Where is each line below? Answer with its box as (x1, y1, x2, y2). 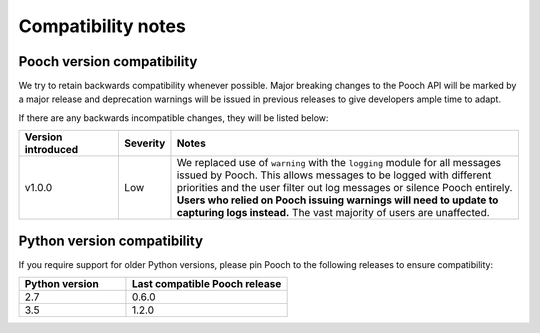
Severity (124, 136, 166, 150)
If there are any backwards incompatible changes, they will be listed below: (18, 111, 329, 124)
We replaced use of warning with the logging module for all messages (176, 156, 502, 170)
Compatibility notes (18, 15, 187, 37)
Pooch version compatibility (18, 53, 198, 70)
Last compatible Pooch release (131, 277, 282, 291)
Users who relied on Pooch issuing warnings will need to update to (176, 193, 499, 207)
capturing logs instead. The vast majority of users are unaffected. (176, 206, 490, 220)
